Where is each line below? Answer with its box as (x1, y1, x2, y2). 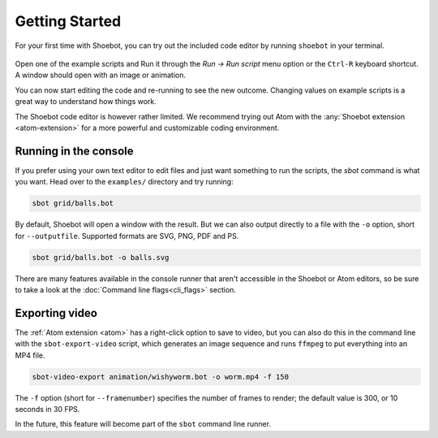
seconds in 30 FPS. (15, 404, 80, 414)
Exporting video (15, 306, 97, 320)
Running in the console (15, 144, 134, 158)
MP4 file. (15, 350, 45, 360)
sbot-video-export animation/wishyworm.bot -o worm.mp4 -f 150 (32, 372, 290, 381)
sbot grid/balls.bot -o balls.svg (32, 253, 170, 262)
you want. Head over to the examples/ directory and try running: (15, 177, 234, 187)
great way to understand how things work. (15, 97, 157, 106)
